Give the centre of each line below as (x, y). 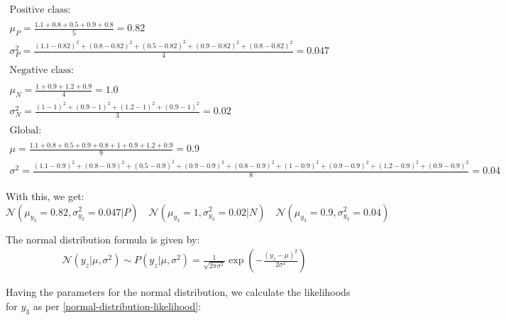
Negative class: (42, 70)
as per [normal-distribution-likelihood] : (117, 305)
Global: (26, 130)
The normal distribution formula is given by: (103, 239)
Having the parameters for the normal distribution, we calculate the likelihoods (178, 292)
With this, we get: (45, 195)
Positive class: (40, 10)
